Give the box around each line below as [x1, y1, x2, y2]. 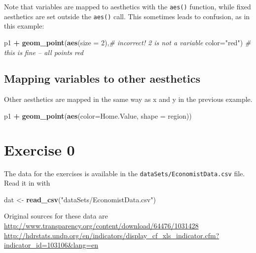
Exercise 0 [4, 139, 75, 159]
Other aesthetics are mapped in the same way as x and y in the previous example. [4, 94, 253, 104]
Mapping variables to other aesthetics [4, 71, 201, 86]
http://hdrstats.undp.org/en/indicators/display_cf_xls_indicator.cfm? [4, 230, 219, 240]
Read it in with [4, 178, 50, 188]
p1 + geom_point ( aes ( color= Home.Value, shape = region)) [4, 110, 192, 121]
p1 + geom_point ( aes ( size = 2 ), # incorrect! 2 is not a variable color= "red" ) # [4, 37, 251, 47]
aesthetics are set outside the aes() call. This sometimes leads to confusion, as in [4, 11, 250, 21]
